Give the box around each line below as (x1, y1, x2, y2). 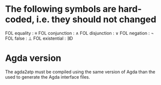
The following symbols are (5, 3, 116, 15)
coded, (5, 14, 35, 25)
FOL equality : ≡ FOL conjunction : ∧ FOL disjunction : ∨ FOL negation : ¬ (5, 30, 154, 36)
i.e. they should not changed (36, 14, 157, 25)
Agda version (5, 53, 61, 64)
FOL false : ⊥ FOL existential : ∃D (5, 35, 73, 41)
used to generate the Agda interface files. (5, 74, 90, 80)
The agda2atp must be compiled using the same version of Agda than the (5, 69, 156, 75)
